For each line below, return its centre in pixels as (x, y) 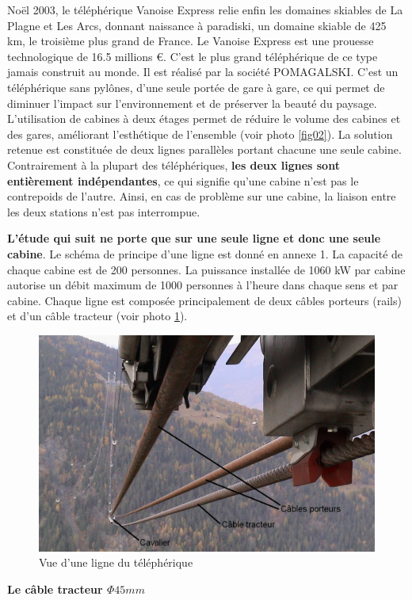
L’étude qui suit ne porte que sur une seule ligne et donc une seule (194, 238)
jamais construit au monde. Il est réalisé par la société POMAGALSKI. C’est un (203, 72)
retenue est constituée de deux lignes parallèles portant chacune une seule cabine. (204, 149)
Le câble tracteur (55, 589)
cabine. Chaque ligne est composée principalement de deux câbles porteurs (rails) (204, 300)
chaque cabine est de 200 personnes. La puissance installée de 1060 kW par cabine (206, 269)
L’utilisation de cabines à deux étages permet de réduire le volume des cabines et (204, 118)
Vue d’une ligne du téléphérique (116, 562)
